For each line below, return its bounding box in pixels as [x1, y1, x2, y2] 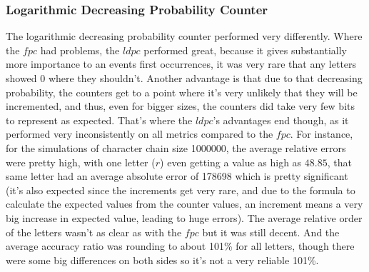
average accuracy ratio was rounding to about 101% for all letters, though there [6, 238, 355, 253]
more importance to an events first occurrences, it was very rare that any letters [6, 56, 357, 71]
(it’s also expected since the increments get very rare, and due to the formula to [6, 182, 355, 197]
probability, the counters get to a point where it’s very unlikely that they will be [6, 84, 358, 99]
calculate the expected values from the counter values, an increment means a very [6, 196, 363, 211]
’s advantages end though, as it [213, 112, 349, 127]
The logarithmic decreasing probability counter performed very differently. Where [6, 29, 363, 44]
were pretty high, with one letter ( [6, 154, 156, 169]
